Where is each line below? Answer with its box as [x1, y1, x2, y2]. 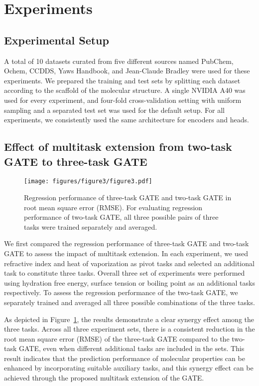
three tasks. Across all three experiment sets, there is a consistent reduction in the [4, 324, 255, 334]
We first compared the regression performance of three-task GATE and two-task [4, 238, 249, 249]
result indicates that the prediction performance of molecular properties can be [4, 353, 245, 363]
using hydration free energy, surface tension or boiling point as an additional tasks [4, 277, 255, 288]
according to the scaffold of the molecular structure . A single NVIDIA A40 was [4, 85, 246, 95]
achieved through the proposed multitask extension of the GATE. [4, 373, 204, 383]
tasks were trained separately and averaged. [24, 221, 157, 232]
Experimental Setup [4, 32, 109, 47]
